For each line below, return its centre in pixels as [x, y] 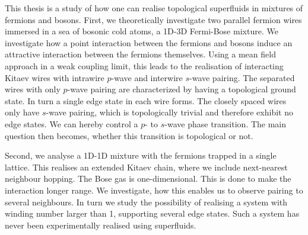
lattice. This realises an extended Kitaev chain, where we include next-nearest [146, 167]
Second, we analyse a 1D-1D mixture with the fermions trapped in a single [141, 155]
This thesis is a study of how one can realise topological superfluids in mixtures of [154, 8]
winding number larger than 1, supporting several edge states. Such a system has [152, 213]
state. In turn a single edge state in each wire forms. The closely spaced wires [146, 100]
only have [22, 112]
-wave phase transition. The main [226, 123]
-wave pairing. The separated [242, 77]
